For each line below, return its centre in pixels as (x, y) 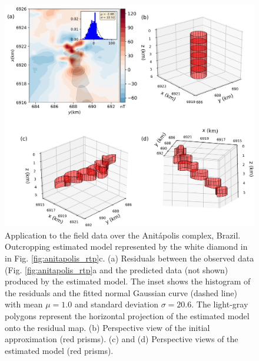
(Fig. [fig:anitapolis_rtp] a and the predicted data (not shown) (117, 269)
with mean (24, 304)
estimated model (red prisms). (59, 350)
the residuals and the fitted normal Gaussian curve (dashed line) (121, 292)
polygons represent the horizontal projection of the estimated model (127, 315)
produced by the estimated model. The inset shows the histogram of (128, 281)
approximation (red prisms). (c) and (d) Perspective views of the (122, 339)
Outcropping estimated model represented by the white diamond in (126, 246)
